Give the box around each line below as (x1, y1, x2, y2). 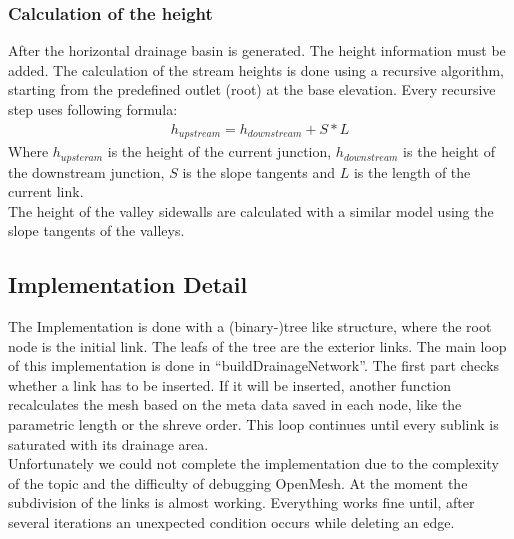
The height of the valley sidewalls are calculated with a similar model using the (8, 200, 494, 221)
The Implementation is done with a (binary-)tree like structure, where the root (8, 316, 492, 337)
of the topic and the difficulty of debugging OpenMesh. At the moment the (8, 472, 468, 493)
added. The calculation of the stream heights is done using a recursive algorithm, (8, 59, 504, 80)
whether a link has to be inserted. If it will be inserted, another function (8, 374, 451, 395)
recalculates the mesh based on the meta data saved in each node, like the (8, 394, 462, 415)
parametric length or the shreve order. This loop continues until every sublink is (8, 414, 499, 435)
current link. (8, 181, 84, 202)
